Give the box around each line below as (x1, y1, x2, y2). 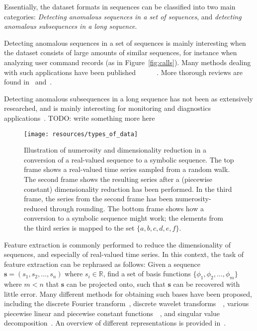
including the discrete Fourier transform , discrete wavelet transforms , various (4, 298, 249, 309)
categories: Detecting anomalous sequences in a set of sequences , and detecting (4, 11, 242, 21)
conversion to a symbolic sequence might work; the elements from (24, 213, 223, 223)
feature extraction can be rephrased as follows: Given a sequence (4, 258, 200, 269)
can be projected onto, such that (66, 279, 166, 289)
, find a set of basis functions (103, 268, 191, 279)
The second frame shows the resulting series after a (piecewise (24, 173, 213, 184)
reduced (24, 203, 48, 213)
